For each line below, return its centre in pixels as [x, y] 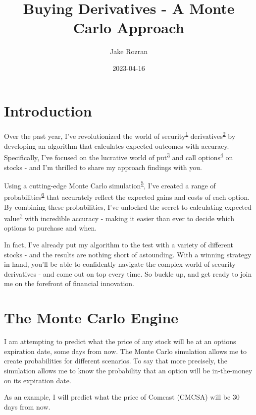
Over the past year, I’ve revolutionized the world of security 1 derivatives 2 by [120, 135]
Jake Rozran [129, 51]
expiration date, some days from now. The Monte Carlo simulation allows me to [125, 351]
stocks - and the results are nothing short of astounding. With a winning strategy [128, 254]
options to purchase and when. [51, 228]
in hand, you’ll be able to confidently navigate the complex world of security [120, 264]
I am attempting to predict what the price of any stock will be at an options [120, 341]
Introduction [48, 110]
